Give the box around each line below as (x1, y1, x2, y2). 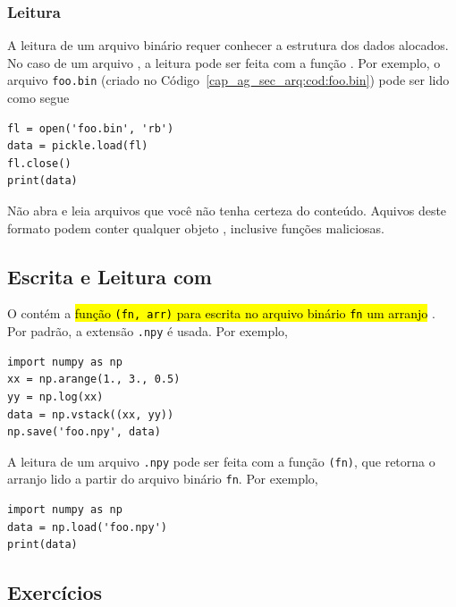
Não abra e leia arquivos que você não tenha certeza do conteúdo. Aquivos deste (7, 201, 447, 220)
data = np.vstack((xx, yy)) (7, 408, 174, 421)
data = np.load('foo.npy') (7, 520, 167, 534)
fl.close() (7, 156, 72, 170)
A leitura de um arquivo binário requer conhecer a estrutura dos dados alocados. (7, 36, 449, 55)
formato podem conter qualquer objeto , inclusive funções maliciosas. (7, 218, 384, 237)
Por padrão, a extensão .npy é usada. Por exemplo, (7, 322, 288, 341)
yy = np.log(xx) (7, 390, 104, 403)
